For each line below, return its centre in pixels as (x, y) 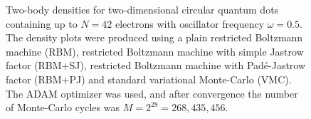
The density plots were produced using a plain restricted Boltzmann (154, 37)
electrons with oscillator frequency (190, 23)
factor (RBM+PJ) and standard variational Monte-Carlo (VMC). (149, 79)
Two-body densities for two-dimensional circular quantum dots (142, 9)
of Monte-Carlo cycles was (63, 107)
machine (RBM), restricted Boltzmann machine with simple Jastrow (155, 51)
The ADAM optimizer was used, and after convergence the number (152, 93)
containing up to (42, 23)
